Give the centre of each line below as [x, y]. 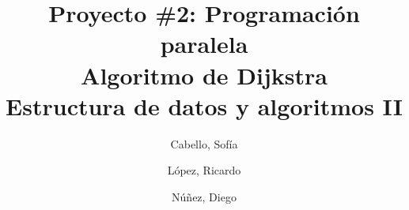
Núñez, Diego [204, 196]
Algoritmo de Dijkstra [204, 75]
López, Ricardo [204, 170]
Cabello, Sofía [204, 143]
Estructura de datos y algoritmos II [204, 105]
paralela [204, 44]
